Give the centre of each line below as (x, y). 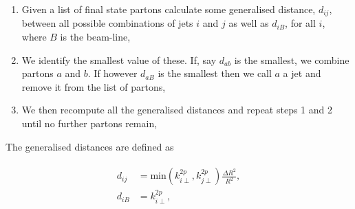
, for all (300, 23)
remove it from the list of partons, (94, 86)
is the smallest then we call (215, 73)
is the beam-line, (95, 37)
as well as (249, 23)
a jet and (302, 73)
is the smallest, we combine (292, 59)
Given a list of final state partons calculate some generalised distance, (169, 9)
